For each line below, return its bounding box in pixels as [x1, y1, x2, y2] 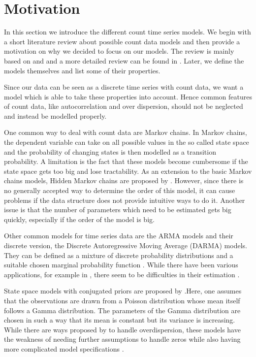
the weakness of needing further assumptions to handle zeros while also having [4, 334, 241, 344]
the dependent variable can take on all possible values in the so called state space [4, 137, 249, 147]
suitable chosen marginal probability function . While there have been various [4, 260, 238, 270]
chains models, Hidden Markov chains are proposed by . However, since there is [4, 175, 244, 186]
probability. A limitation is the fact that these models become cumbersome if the [4, 156, 248, 166]
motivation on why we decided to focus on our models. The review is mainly [4, 46, 234, 56]
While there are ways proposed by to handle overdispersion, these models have [4, 324, 241, 334]
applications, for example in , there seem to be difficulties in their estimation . [4, 269, 240, 279]
